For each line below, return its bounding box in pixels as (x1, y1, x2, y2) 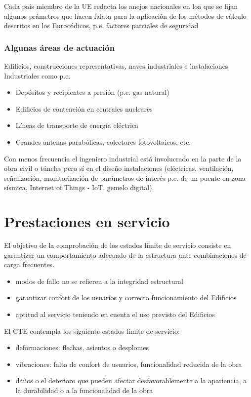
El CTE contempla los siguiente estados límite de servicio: (4, 325, 180, 336)
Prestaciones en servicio (4, 211, 170, 232)
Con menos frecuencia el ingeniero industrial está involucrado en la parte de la (4, 153, 242, 163)
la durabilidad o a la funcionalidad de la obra (15, 385, 153, 395)
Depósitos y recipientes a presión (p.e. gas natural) (15, 87, 169, 97)
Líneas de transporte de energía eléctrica (15, 120, 139, 130)
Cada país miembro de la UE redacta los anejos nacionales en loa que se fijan (4, 1, 238, 11)
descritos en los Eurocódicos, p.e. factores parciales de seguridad (4, 20, 199, 31)
